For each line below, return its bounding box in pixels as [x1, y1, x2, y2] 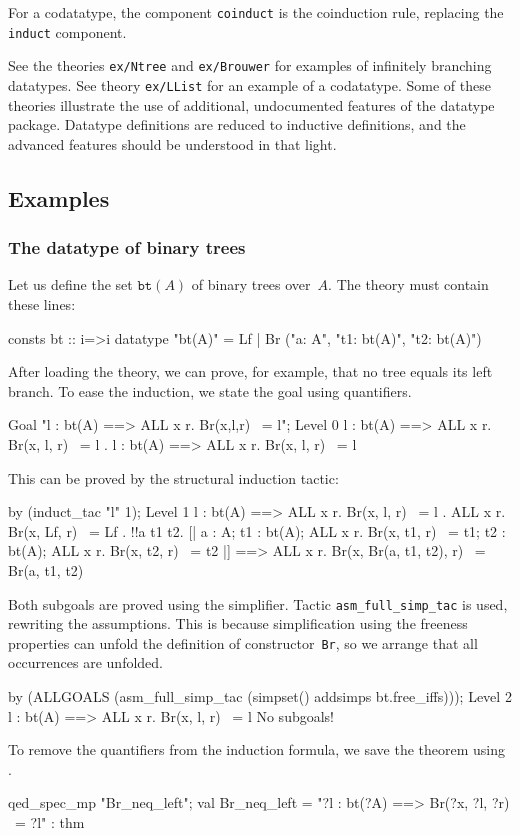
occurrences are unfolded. [8, 652, 163, 673]
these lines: [8, 294, 76, 314]
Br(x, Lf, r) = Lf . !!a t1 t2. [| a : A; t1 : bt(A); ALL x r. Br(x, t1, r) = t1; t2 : [8, 520, 506, 541]
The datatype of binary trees [8, 235, 246, 260]
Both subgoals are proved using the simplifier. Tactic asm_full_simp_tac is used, [8, 593, 508, 614]
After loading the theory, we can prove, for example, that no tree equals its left [8, 361, 493, 382]
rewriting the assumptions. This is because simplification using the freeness [8, 613, 468, 634]
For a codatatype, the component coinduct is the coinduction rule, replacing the [8, 2, 504, 22]
